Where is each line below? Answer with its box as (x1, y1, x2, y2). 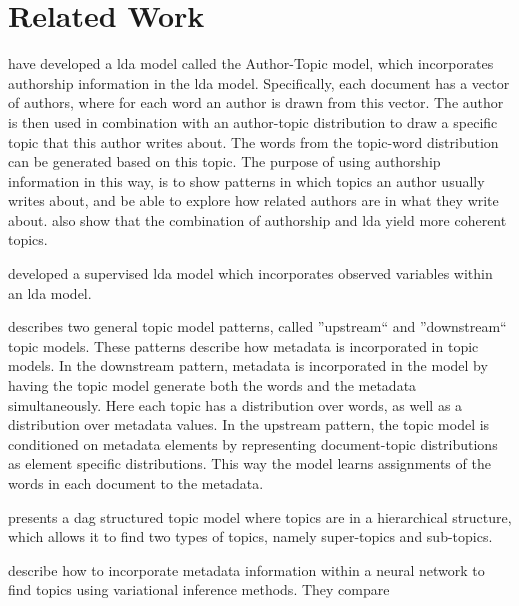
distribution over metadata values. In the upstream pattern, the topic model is (8, 414, 490, 435)
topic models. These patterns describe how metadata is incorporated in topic (8, 335, 479, 356)
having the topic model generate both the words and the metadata (8, 375, 417, 396)
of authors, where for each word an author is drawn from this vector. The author (8, 92, 504, 113)
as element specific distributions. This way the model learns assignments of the (8, 453, 491, 474)
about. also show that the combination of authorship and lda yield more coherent (8, 209, 507, 230)
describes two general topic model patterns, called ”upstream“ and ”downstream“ (8, 316, 507, 337)
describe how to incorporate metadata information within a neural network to (8, 559, 485, 580)
